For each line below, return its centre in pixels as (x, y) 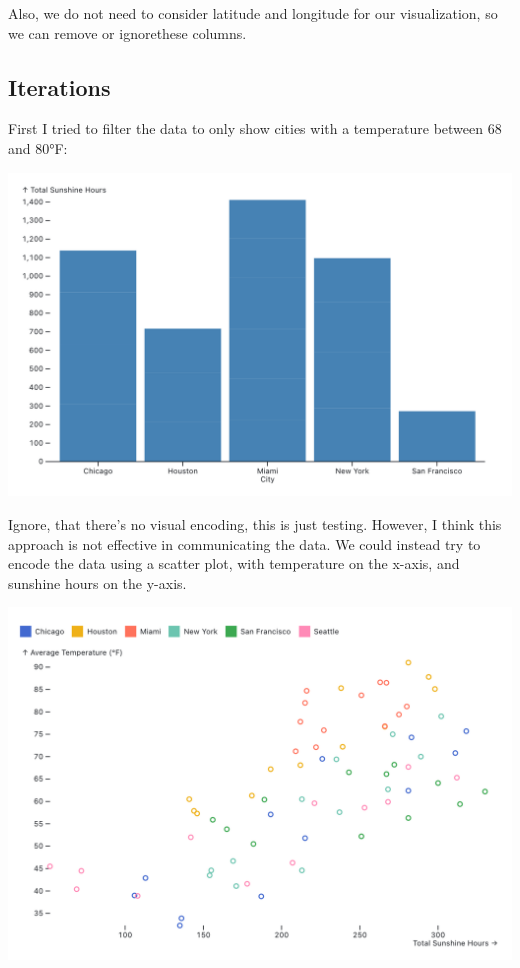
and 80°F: (38, 147)
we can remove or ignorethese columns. (127, 32)
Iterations (59, 86)
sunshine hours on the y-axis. (97, 582)
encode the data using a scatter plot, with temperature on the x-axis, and (234, 563)
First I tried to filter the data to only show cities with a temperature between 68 (255, 128)
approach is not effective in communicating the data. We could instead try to (244, 543)
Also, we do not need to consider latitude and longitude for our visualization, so (253, 13)
